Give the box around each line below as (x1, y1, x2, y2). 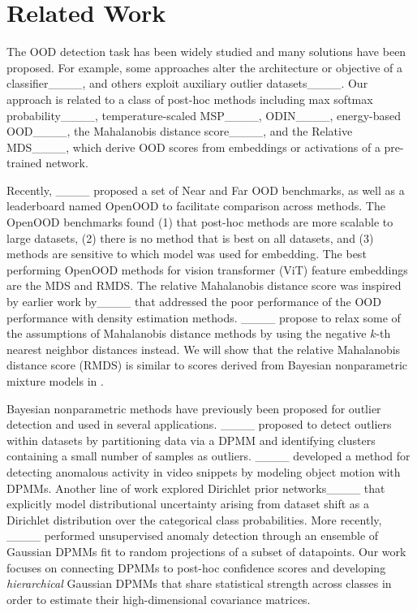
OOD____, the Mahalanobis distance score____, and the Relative (6, 123, 353, 140)
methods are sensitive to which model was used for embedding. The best (6, 245, 367, 262)
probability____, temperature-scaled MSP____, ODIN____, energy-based (6, 106, 402, 123)
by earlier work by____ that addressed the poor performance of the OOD (6, 293, 381, 310)
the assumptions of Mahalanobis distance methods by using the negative (6, 325, 367, 342)
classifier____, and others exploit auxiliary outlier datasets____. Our (6, 75, 368, 92)
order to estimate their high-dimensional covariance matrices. (6, 590, 311, 607)
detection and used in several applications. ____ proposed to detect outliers (6, 416, 392, 433)
